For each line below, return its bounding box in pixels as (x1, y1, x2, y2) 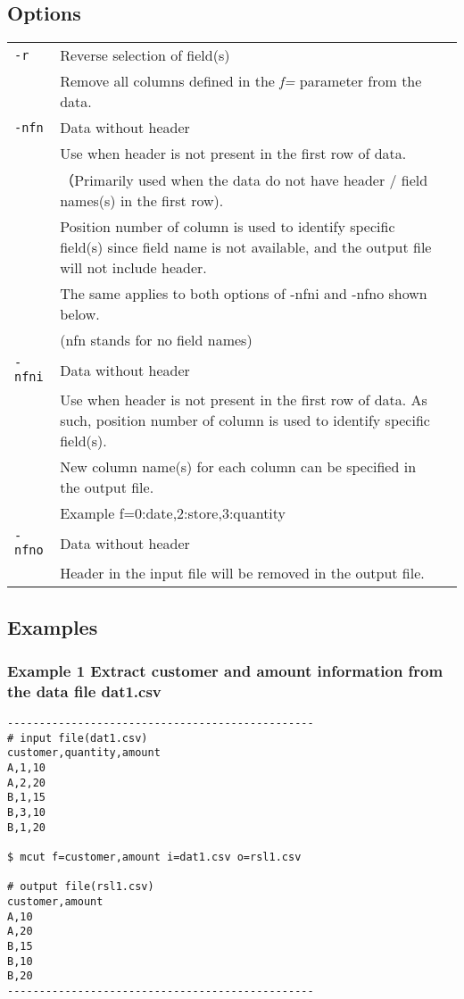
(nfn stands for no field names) (60, 329, 253, 351)
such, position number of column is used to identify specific (60, 410, 430, 431)
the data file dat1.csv (7, 679, 162, 702)
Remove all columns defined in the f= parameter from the (60, 71, 422, 92)
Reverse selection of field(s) (60, 45, 230, 66)
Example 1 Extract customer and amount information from (7, 659, 443, 681)
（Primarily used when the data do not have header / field (60, 170, 428, 191)
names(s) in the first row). (60, 190, 224, 212)
